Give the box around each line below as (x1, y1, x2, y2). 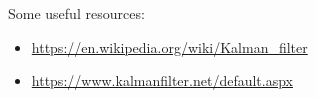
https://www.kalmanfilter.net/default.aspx (31, 70, 293, 91)
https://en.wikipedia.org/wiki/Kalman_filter (31, 36, 308, 57)
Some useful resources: (8, 3, 145, 23)
